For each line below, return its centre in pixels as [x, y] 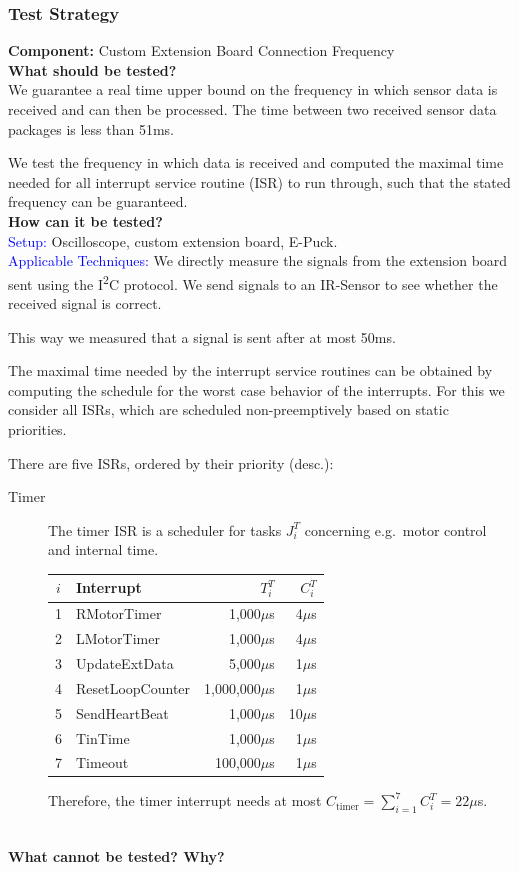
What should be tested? [92, 69]
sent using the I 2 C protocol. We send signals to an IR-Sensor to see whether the [253, 282]
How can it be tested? [85, 220]
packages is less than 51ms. [91, 128]
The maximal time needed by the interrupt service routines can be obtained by [250, 370]
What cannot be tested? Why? [116, 855]
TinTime [103, 737]
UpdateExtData [125, 662]
